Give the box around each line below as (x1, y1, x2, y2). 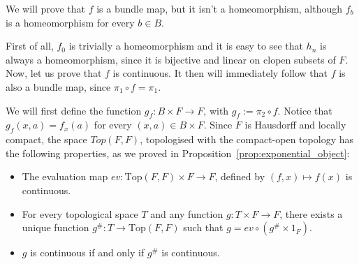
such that (183, 220, 224, 235)
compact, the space (6, 132, 87, 147)
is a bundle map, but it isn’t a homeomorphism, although (96, 1, 343, 15)
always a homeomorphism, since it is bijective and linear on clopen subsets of (6, 52, 336, 66)
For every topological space (22, 206, 138, 221)
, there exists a (279, 206, 343, 221)
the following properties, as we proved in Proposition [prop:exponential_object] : (6, 145, 350, 160)
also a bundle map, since (6, 79, 111, 94)
